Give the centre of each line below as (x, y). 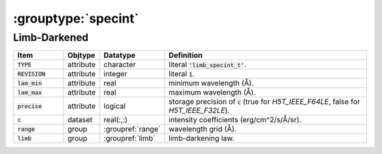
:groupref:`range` (132, 129)
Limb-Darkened (51, 37)
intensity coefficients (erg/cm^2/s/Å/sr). (235, 120)
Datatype (120, 55)
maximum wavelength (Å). (212, 93)
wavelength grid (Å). (203, 129)
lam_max (30, 92)
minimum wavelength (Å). (211, 83)
